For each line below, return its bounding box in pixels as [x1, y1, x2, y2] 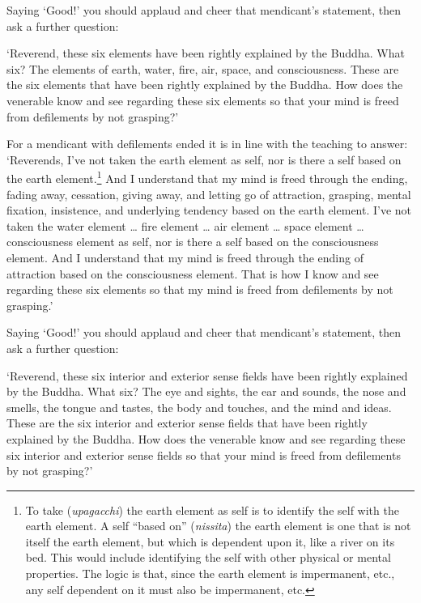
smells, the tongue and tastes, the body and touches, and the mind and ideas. [6, 398, 392, 415]
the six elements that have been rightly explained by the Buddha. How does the [6, 76, 403, 93]
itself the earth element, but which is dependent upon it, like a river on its [25, 533, 395, 550]
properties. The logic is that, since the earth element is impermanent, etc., [25, 565, 395, 582]
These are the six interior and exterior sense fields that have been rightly [6, 414, 368, 431]
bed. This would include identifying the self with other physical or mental [25, 549, 391, 566]
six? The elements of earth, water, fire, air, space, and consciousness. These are [6, 60, 399, 77]
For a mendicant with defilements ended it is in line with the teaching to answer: [6, 135, 408, 152]
